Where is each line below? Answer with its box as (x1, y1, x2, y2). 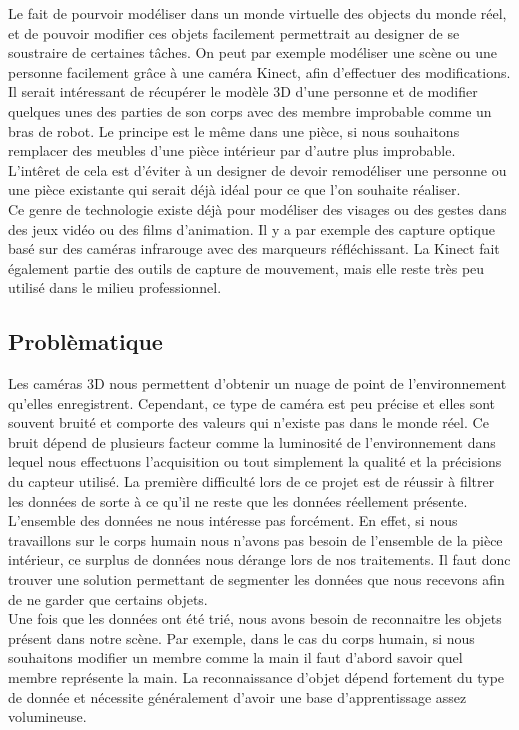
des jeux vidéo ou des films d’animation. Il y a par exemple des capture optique (8, 218, 495, 239)
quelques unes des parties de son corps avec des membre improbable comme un (8, 100, 492, 121)
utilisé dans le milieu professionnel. (8, 277, 222, 298)
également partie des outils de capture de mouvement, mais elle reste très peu (8, 257, 485, 278)
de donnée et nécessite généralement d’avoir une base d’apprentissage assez (8, 686, 467, 707)
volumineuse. (8, 706, 87, 727)
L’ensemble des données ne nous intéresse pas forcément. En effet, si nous (8, 510, 458, 531)
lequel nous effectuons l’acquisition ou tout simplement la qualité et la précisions (8, 451, 502, 472)
